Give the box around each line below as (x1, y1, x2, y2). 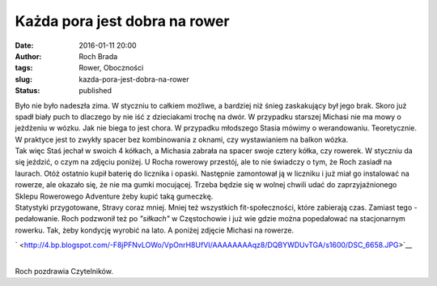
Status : (15, 86, 40, 96)
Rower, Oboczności (78, 63, 144, 73)
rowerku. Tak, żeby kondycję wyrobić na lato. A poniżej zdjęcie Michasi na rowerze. (15, 225, 295, 235)
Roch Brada (78, 51, 118, 61)
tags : (15, 63, 33, 73)
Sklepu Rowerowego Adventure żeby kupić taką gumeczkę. (15, 191, 214, 201)
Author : (15, 51, 42, 61)
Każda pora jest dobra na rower (15, 12, 230, 30)
